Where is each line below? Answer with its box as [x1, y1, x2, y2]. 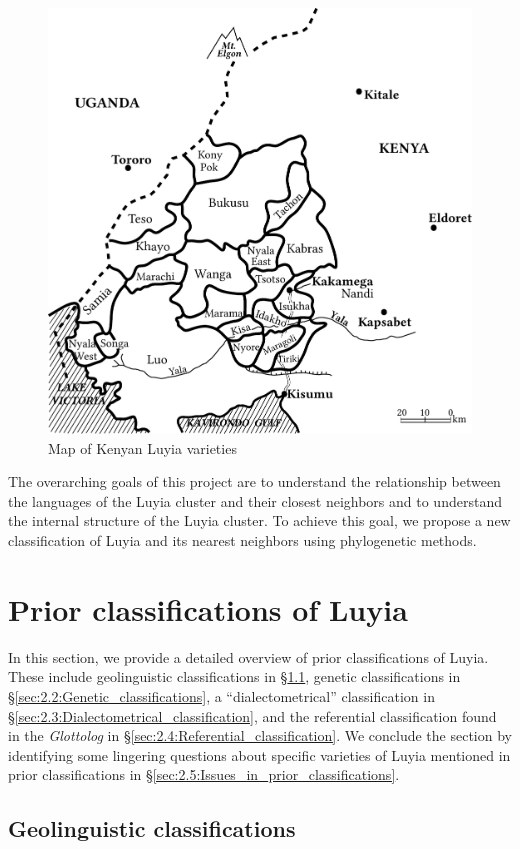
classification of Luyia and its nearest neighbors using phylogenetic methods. [8, 530, 477, 551]
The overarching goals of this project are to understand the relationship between [8, 471, 501, 492]
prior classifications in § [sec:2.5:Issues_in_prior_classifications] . [8, 764, 400, 785]
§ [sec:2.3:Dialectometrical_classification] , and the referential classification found [8, 705, 497, 726]
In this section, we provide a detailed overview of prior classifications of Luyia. [8, 646, 489, 667]
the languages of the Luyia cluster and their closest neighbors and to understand [8, 490, 502, 511]
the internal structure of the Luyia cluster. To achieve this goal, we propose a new [8, 510, 511, 531]
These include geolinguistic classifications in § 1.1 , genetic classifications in [8, 666, 461, 687]
